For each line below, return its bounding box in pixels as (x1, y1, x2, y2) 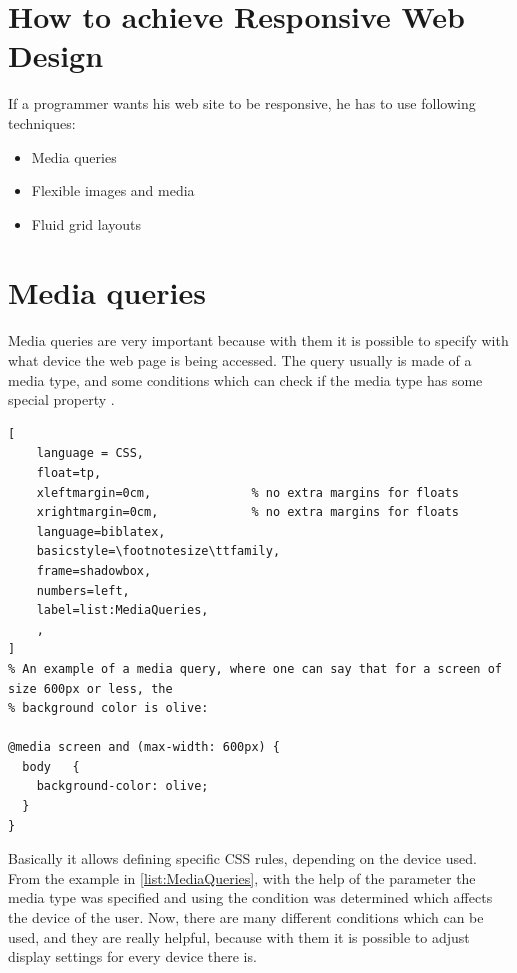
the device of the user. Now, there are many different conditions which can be (8, 907, 484, 928)
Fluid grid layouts (31, 213, 142, 234)
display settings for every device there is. (8, 946, 257, 967)
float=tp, (36, 465, 102, 480)
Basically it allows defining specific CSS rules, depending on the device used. (8, 848, 477, 869)
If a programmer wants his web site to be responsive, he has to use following (8, 93, 476, 114)
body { (22, 759, 80, 774)
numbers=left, (36, 583, 130, 598)
